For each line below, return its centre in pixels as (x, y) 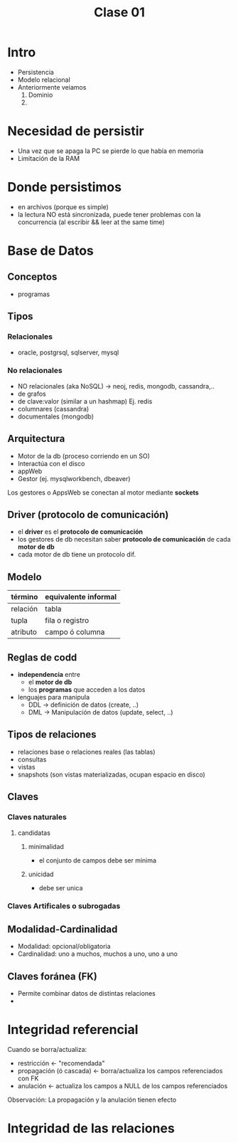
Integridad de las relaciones (91, 1128)
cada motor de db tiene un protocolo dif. (77, 554)
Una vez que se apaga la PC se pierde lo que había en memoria (110, 151)
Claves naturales (37, 817)
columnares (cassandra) (53, 409)
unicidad (41, 874)
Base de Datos (51, 251)
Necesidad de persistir (76, 131)
